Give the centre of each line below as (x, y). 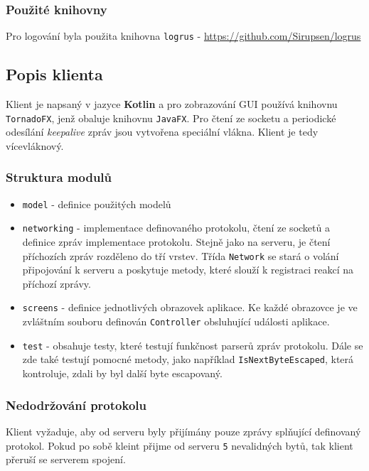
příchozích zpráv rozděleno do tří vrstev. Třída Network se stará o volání (181, 255)
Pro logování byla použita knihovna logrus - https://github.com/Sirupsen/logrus (183, 36)
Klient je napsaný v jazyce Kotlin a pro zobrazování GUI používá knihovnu (172, 104)
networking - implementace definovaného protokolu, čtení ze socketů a (176, 228)
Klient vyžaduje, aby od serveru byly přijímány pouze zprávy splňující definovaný (183, 431)
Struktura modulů (59, 177)
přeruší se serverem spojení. (66, 459)
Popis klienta (54, 74)
